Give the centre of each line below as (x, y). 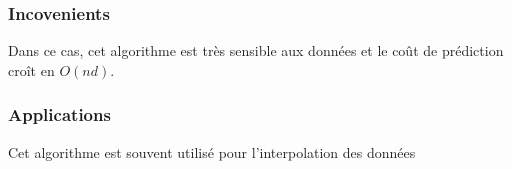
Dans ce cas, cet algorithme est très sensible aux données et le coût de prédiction (256, 50)
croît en (31, 69)
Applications (59, 114)
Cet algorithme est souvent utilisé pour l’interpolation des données (212, 151)
